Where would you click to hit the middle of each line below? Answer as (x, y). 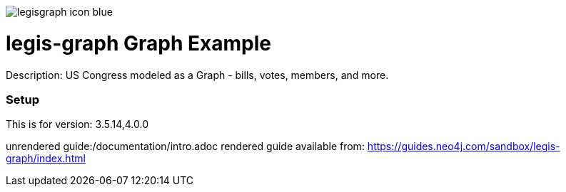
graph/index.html (46, 159)
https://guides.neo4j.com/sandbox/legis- (464, 146)
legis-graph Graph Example (138, 43)
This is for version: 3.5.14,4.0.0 (77, 124)
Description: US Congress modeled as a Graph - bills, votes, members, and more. (197, 75)
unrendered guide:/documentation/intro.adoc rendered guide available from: (185, 146)
